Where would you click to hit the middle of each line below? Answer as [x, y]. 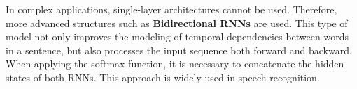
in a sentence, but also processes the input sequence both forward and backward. [179, 50]
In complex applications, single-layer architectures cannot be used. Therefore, [171, 9]
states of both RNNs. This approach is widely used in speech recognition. [163, 77]
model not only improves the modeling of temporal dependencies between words [177, 37]
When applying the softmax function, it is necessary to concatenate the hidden [175, 64]
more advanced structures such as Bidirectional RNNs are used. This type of [177, 23]
